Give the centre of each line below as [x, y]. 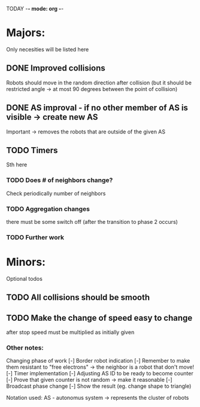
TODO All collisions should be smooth [78, 298]
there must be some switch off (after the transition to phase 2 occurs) [92, 221]
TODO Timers [32, 150]
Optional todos [25, 278]
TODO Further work [35, 237]
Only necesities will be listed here [48, 49]
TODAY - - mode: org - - [35, 9]
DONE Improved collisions [56, 68]
